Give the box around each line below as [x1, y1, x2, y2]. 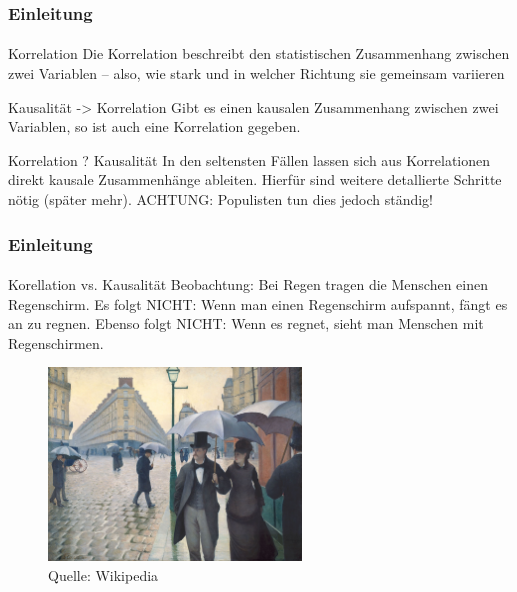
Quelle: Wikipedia [48, 565, 159, 586]
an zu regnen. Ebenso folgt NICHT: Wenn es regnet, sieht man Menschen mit [8, 313, 484, 334]
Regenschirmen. [8, 332, 104, 353]
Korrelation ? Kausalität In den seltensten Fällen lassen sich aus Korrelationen [8, 149, 491, 170]
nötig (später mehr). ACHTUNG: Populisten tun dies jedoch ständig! [8, 189, 433, 209]
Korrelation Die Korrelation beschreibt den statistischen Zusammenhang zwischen [8, 43, 510, 64]
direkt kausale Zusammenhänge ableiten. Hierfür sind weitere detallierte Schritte [8, 169, 502, 190]
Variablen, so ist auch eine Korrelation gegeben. [8, 116, 301, 137]
